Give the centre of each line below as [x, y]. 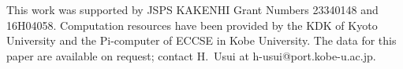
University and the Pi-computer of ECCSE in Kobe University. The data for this [201, 40]
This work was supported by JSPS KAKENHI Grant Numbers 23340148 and [192, 9]
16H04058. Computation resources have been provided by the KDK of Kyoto [192, 25]
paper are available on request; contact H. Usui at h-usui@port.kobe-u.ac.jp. [191, 55]
